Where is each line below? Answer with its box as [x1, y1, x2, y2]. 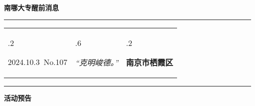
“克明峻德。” [75, 56, 119, 68]
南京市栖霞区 [126, 56, 174, 68]
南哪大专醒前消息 [4, 2, 59, 12]
